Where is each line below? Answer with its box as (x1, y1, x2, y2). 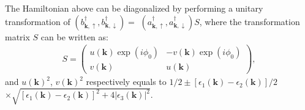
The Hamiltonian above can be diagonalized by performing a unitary (5, 2, 263, 14)
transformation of (5, 15, 70, 28)
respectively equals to (86, 75, 167, 88)
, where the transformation (199, 15, 300, 28)
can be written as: (40, 30, 108, 43)
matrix (5, 30, 30, 43)
